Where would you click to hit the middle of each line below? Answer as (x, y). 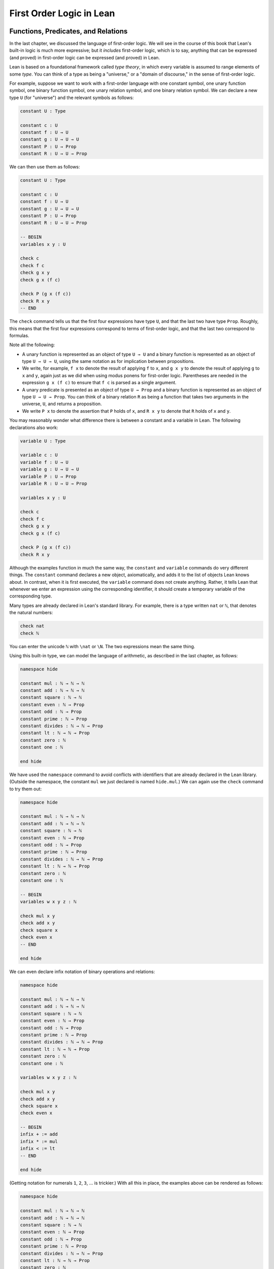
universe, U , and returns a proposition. (62, 404)
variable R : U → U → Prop (54, 483)
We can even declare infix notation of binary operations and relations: (82, 972)
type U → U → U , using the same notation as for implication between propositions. (108, 361)
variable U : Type (43, 441)
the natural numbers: (31, 613)
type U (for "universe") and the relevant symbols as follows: (72, 97)
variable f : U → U (44, 462)
